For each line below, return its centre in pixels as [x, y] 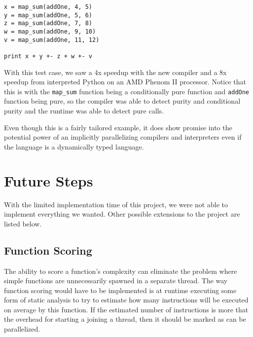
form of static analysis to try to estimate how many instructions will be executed [126, 300]
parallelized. [22, 329]
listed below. [23, 223]
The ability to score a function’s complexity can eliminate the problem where [121, 271]
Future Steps [49, 180]
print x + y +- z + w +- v [48, 56]
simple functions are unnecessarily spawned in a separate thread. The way [116, 281]
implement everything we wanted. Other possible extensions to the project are [122, 214]
